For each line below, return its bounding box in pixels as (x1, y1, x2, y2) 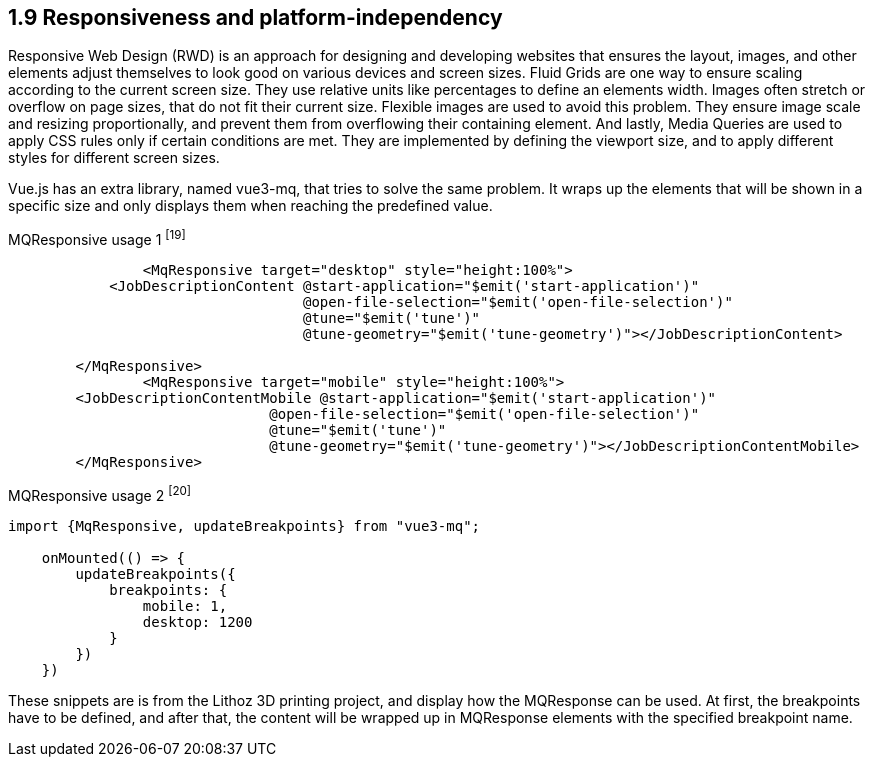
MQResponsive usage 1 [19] (8, 228, 186, 249)
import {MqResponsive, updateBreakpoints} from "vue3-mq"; (8, 517, 481, 534)
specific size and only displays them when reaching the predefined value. (8, 197, 493, 215)
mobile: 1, (142, 597, 228, 614)
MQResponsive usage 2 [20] (8, 484, 192, 504)
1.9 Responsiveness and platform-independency (8, 5, 503, 30)
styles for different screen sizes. (8, 149, 220, 167)
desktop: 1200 (142, 613, 253, 630)
